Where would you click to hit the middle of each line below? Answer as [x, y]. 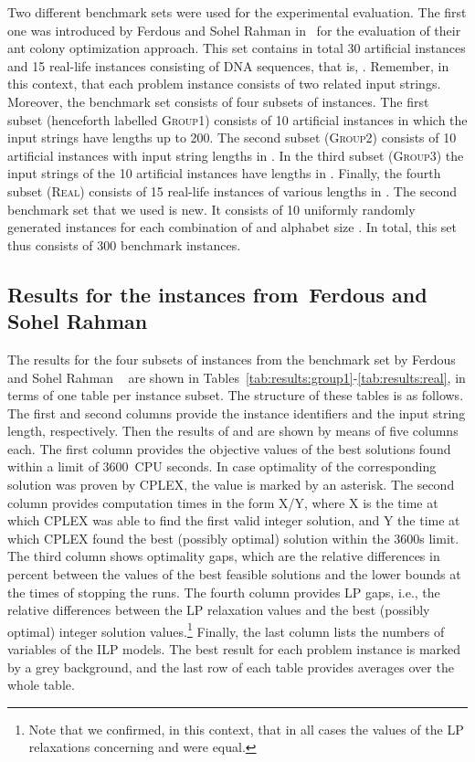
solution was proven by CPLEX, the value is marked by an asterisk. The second [231, 485]
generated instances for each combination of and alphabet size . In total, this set [232, 227]
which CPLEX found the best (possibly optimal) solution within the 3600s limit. [233, 538]
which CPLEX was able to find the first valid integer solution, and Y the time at [234, 520]
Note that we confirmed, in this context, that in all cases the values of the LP [246, 729]
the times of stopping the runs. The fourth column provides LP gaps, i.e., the [224, 592]
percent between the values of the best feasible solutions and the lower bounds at [234, 574]
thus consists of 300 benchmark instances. [124, 244]
